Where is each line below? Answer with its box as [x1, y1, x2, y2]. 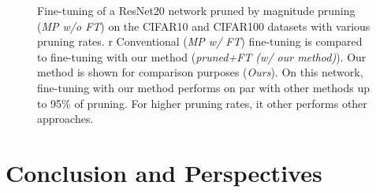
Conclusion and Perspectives [6, 156, 322, 188]
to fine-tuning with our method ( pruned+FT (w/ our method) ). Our [37, 48, 367, 65]
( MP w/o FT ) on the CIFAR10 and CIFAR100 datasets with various [37, 17, 370, 34]
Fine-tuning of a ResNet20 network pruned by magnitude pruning [37, 2, 356, 18]
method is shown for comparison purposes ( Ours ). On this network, [37, 64, 363, 80]
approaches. [37, 110, 94, 127]
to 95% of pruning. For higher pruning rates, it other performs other [37, 95, 367, 111]
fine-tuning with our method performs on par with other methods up [37, 79, 370, 95]
